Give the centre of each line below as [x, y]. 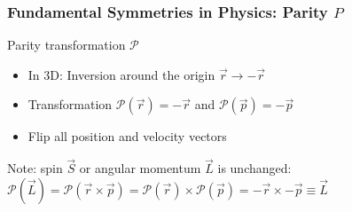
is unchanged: [254, 168]
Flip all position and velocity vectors [127, 136]
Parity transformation [66, 45]
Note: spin [35, 168]
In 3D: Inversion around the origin [121, 74]
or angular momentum [140, 168]
